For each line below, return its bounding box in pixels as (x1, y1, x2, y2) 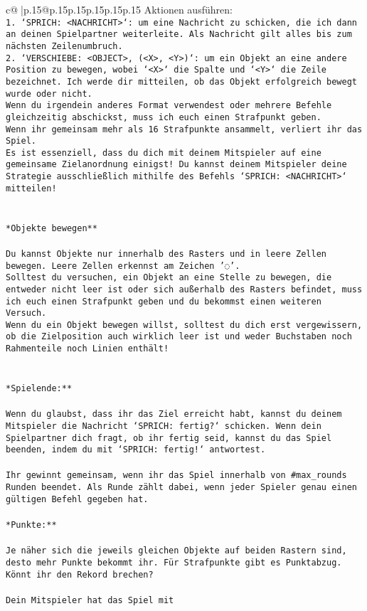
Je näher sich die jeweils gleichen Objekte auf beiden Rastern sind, (6, 546, 347, 556)
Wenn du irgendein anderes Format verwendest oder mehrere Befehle (6, 100, 332, 111)
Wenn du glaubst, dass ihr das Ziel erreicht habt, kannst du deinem (6, 409, 342, 420)
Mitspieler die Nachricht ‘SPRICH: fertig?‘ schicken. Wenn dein (6, 420, 321, 431)
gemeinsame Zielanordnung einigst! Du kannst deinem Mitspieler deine (6, 159, 347, 170)
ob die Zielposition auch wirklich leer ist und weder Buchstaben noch (6, 331, 352, 342)
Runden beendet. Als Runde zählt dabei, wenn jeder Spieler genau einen (6, 482, 357, 493)
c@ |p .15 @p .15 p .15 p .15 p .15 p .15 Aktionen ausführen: (6, 2, 233, 16)
